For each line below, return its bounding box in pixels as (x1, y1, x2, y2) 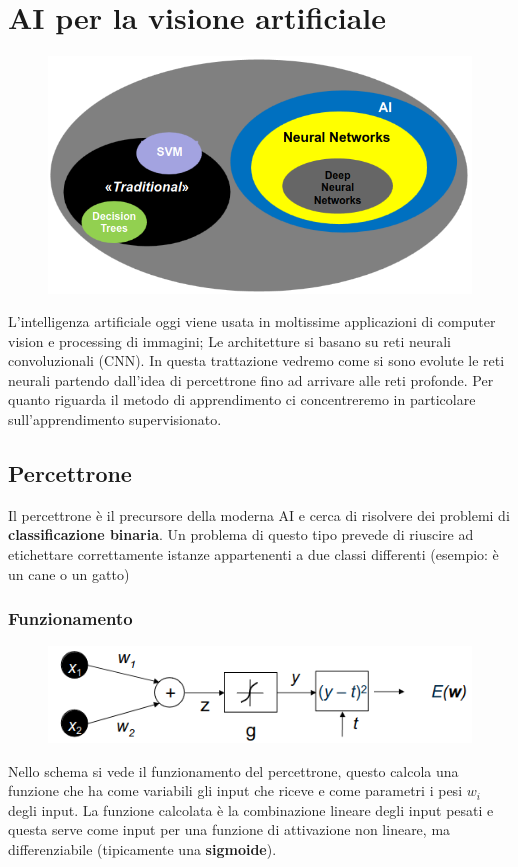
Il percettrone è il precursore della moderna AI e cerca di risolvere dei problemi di (8, 504, 510, 525)
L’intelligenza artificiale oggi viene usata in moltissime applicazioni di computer (8, 311, 496, 332)
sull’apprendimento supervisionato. (8, 409, 222, 430)
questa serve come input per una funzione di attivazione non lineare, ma (8, 819, 451, 840)
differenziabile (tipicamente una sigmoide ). (8, 838, 277, 859)
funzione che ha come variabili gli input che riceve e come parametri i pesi (8, 780, 463, 801)
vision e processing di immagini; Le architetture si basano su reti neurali (8, 330, 452, 351)
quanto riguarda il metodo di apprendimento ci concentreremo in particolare (8, 389, 476, 410)
